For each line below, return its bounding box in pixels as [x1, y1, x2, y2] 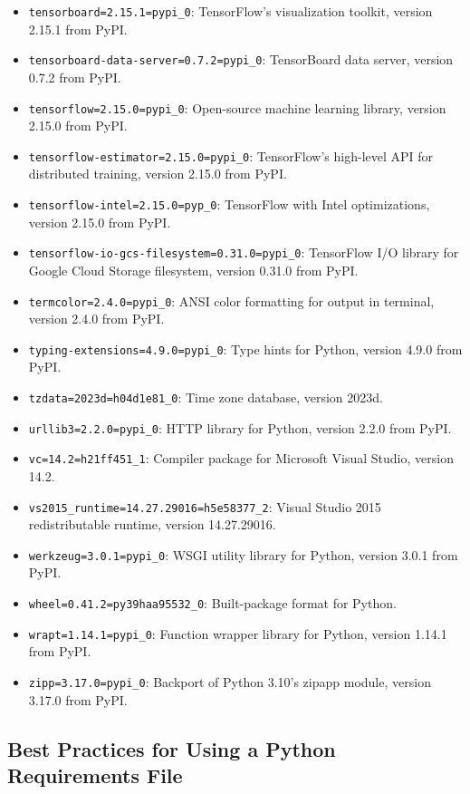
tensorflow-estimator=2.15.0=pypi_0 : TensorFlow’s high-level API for [28, 146, 434, 165]
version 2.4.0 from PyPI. [28, 309, 165, 328]
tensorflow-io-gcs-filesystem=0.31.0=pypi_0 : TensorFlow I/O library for [28, 243, 459, 262]
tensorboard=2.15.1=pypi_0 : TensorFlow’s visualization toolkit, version [28, 2, 433, 20]
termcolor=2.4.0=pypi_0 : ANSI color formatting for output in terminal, [28, 291, 435, 310]
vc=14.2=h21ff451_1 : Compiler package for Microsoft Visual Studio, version [28, 449, 454, 468]
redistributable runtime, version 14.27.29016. [28, 515, 276, 534]
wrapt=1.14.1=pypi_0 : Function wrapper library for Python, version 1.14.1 [28, 624, 447, 643]
